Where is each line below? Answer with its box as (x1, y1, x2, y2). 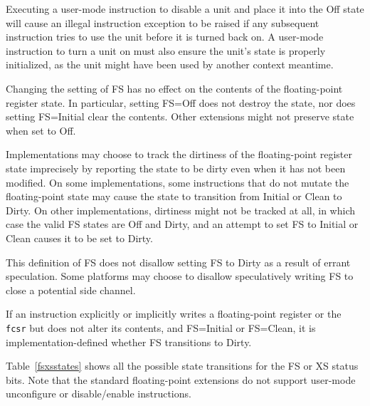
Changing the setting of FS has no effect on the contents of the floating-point (6, 80, 343, 95)
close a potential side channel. (6, 282, 136, 297)
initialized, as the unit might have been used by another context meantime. (6, 57, 334, 72)
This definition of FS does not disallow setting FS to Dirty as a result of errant (6, 254, 351, 269)
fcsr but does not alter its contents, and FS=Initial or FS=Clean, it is (6, 320, 316, 335)
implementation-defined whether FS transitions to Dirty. (6, 334, 252, 349)
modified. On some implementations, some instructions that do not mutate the (6, 175, 349, 189)
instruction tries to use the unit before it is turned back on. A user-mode (6, 29, 324, 44)
